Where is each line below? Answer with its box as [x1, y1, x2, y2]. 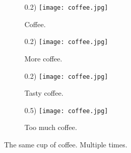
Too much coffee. [24, 122, 77, 133]
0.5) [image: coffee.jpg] [24, 104, 109, 115]
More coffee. [24, 53, 62, 63]
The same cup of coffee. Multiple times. [4, 139, 127, 149]
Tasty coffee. [24, 88, 64, 98]
